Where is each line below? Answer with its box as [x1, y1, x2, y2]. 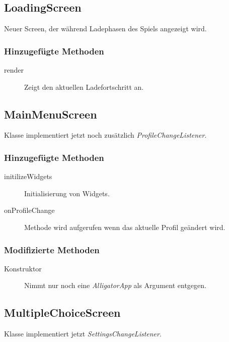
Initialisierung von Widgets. [24, 188, 110, 198]
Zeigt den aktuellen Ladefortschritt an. [24, 81, 144, 92]
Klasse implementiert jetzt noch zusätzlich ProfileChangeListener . [4, 130, 207, 140]
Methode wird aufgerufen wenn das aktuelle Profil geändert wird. [24, 222, 225, 232]
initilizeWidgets [4, 171, 52, 182]
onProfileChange [4, 205, 55, 215]
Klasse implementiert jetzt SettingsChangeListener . [4, 328, 162, 339]
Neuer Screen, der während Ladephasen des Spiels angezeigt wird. [4, 23, 207, 34]
